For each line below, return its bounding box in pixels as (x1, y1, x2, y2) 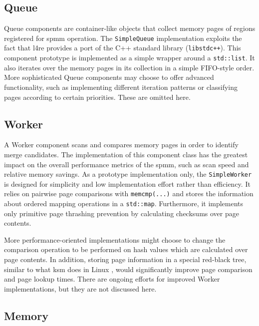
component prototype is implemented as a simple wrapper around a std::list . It (4, 52, 255, 63)
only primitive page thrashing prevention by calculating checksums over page (4, 208, 239, 218)
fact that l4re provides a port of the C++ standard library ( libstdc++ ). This (4, 42, 241, 53)
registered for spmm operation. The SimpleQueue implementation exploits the (4, 32, 242, 43)
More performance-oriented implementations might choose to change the (4, 234, 226, 245)
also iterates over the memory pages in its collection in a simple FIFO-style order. (4, 62, 255, 72)
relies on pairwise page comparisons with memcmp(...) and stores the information (4, 188, 254, 199)
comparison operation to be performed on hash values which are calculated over (4, 244, 248, 255)
